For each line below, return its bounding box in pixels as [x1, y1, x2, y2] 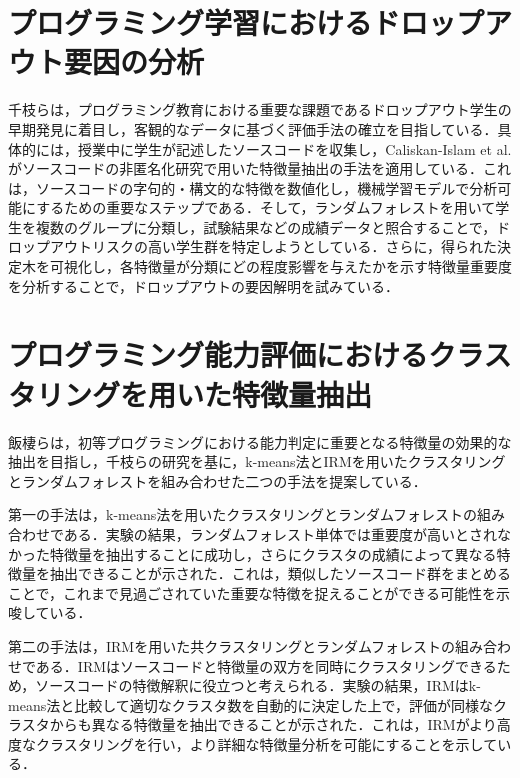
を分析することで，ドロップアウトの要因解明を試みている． [8, 275, 400, 296]
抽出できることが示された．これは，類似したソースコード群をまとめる [49, 563, 512, 584]
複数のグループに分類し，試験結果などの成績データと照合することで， [35, 216, 497, 237]
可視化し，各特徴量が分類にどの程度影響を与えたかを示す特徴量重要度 [49, 256, 512, 277]
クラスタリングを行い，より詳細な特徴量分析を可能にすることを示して [35, 733, 498, 754]
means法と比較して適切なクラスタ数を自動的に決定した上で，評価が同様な [8, 694, 493, 715]
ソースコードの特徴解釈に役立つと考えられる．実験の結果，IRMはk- [35, 675, 481, 696]
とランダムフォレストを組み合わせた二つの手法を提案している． [8, 470, 427, 491]
